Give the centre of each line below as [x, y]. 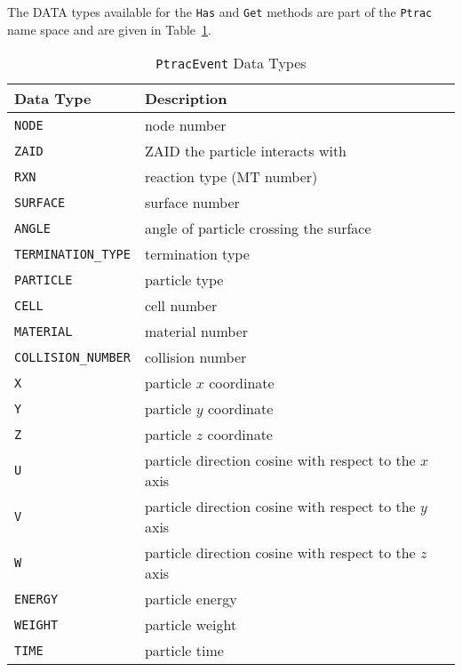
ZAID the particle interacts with [246, 151]
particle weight [191, 625]
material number [196, 332]
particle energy [191, 599]
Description [186, 99]
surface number [192, 203]
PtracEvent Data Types [231, 63]
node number [185, 125]
